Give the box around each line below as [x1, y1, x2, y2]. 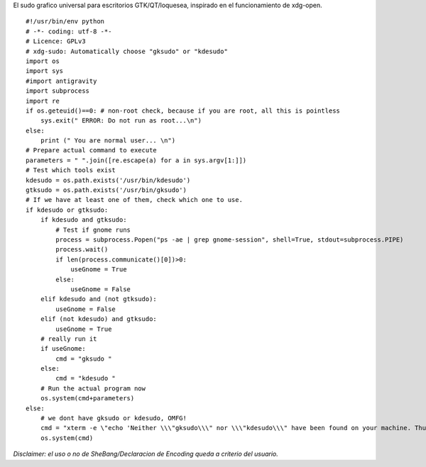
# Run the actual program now [40, 384, 146, 393]
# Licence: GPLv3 [26, 38, 86, 45]
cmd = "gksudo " [55, 354, 112, 363]
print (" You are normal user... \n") [40, 137, 176, 145]
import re [26, 96, 60, 105]
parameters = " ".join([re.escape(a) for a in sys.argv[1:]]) [26, 156, 247, 164]
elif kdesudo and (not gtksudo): [40, 295, 158, 303]
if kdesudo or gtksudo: [26, 206, 109, 214]
